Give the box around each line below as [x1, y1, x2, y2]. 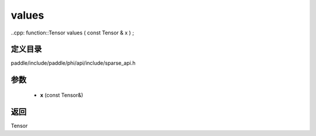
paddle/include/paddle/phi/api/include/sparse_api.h [11, 60, 136, 67]
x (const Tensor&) [40, 91, 84, 99]
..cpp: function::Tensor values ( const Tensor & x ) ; [11, 29, 135, 36]
